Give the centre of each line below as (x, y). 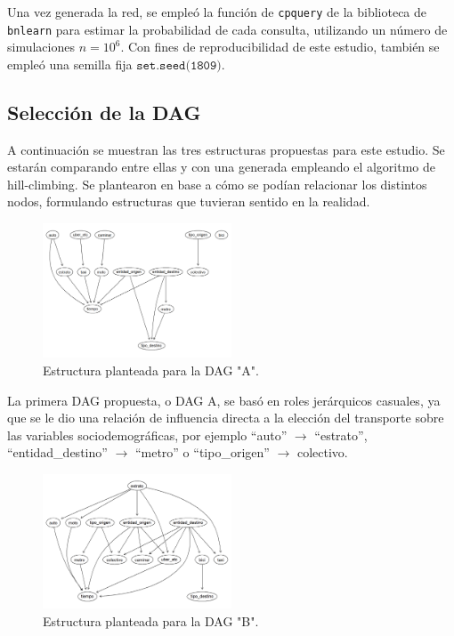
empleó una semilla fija (70, 64)
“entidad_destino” (57, 452)
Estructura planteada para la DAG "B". (151, 620)
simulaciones (41, 47)
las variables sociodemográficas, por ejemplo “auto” (147, 435)
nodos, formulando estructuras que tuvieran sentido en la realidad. (189, 201)
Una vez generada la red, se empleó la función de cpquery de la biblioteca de (217, 12)
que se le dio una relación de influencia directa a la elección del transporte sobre (226, 418)
